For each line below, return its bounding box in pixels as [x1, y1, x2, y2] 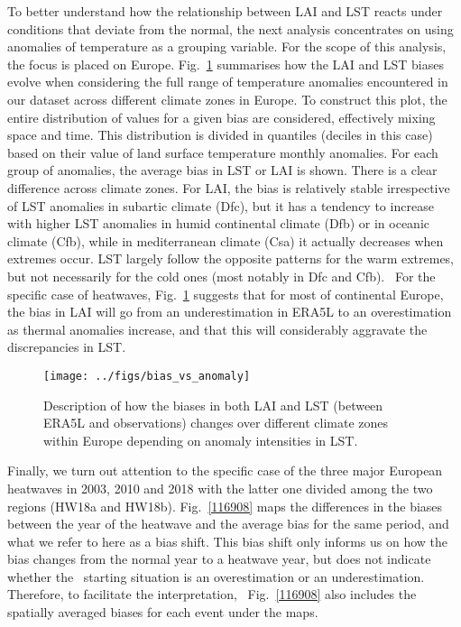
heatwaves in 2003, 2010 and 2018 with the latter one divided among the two [7, 478, 433, 497]
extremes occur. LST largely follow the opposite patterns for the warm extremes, [7, 249, 455, 268]
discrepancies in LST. [7, 337, 126, 356]
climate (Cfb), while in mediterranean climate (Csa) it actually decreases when [7, 231, 444, 250]
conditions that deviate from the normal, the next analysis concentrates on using [7, 19, 454, 38]
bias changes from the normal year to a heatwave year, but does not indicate [7, 549, 431, 568]
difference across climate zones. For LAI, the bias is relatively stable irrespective [7, 178, 450, 197]
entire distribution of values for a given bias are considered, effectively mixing [7, 107, 436, 126]
